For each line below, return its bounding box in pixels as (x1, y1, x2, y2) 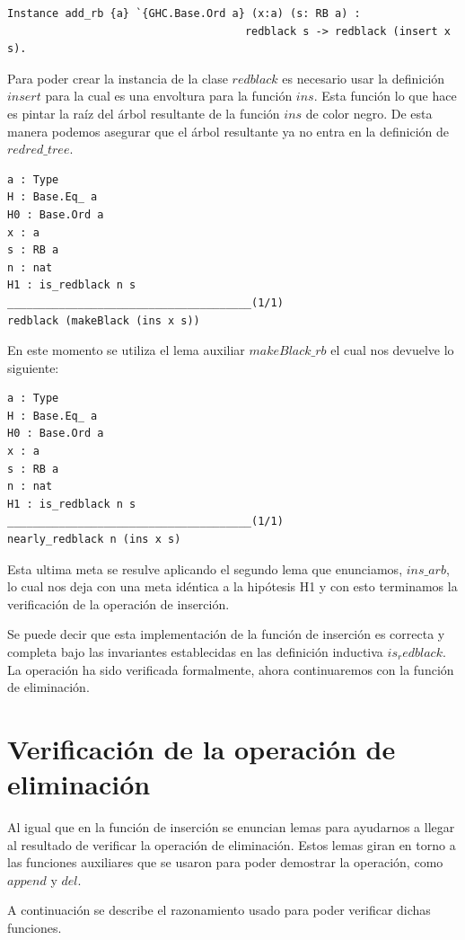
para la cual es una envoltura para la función (45, 86, 293, 105)
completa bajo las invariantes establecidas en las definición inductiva (7, 643, 383, 661)
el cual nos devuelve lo (330, 341, 454, 359)
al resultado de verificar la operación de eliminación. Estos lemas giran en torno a (7, 835, 456, 854)
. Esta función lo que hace (313, 86, 457, 105)
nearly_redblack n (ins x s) (7, 533, 181, 546)
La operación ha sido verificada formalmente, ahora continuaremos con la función (7, 660, 454, 678)
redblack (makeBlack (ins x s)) (7, 314, 200, 327)
